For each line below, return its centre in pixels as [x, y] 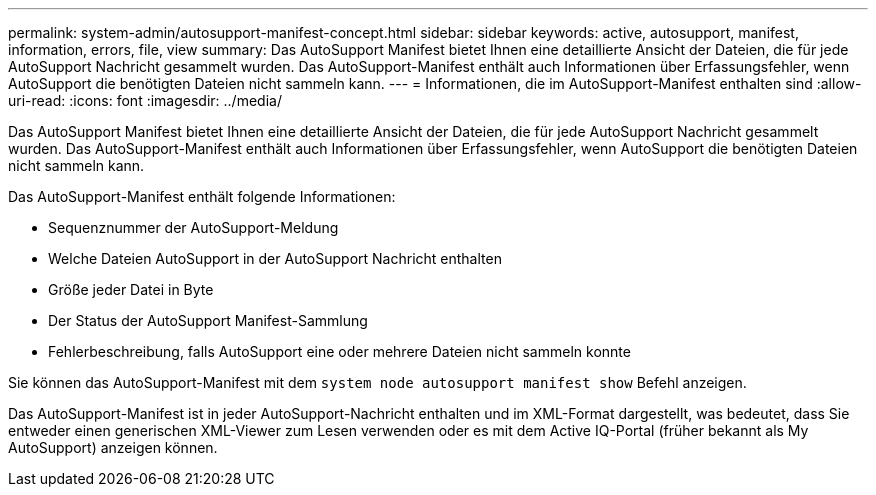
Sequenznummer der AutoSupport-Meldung [193, 227]
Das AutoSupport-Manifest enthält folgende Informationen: [202, 196]
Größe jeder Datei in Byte [131, 289]
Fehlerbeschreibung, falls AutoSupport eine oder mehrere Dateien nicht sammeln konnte [339, 351]
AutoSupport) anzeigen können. [113, 447]
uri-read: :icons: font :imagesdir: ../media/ [145, 100]
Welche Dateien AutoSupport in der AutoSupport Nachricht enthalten [275, 258]
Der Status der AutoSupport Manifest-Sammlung [208, 320]
